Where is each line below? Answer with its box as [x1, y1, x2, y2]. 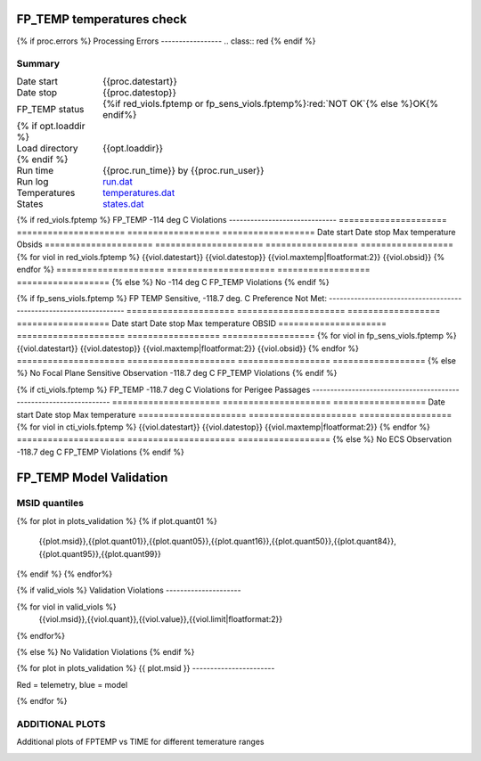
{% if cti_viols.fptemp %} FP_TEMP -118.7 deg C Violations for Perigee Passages [16, 384, 311, 395]
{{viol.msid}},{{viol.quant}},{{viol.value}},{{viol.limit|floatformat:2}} [38, 614, 283, 625]
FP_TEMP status [16, 102, 85, 115]
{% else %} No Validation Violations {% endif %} [16, 646, 195, 657]
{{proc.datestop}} [102, 86, 177, 98]
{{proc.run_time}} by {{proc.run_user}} [102, 164, 265, 176]
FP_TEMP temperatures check [16, 12, 187, 27]
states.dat [102, 197, 144, 209]
